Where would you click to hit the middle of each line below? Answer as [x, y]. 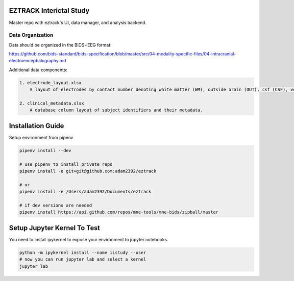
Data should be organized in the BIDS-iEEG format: [61, 45]
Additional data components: [38, 70]
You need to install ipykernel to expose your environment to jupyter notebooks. [89, 239]
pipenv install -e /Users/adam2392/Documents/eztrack [85, 192]
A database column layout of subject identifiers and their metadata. [116, 110]
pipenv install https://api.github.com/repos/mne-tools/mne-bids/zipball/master [119, 212]
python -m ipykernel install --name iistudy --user [83, 252]
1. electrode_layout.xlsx [50, 83]
